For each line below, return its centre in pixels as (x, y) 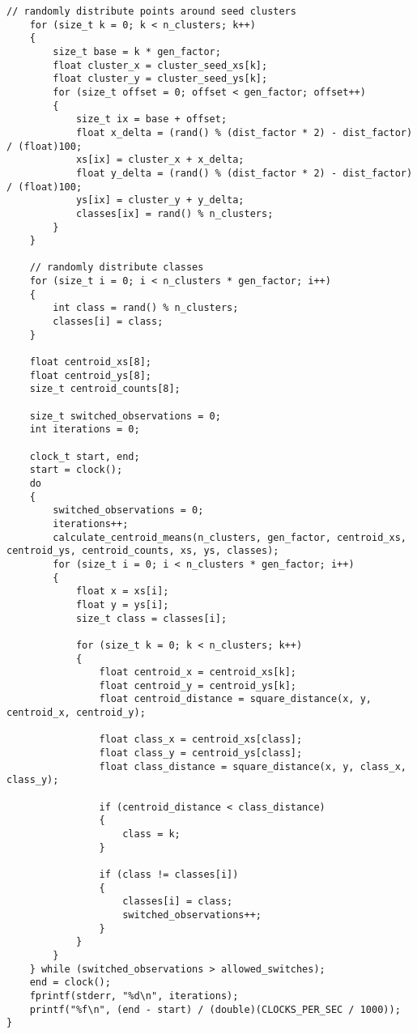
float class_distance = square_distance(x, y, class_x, (253, 766)
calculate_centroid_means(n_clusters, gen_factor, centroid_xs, (230, 537)
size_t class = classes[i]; (151, 618)
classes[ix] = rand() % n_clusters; (174, 213)
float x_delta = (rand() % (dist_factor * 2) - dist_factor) (244, 132)
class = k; (151, 834)
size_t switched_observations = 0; (125, 416)
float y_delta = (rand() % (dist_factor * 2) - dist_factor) (244, 173)
